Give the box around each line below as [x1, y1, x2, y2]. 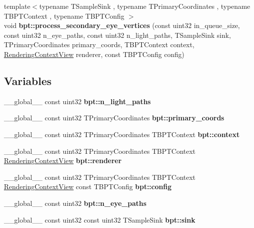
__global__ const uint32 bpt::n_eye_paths [4, 198, 147, 208]
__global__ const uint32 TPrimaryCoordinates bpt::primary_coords [4, 113, 225, 123]
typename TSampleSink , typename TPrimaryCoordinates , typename [39, 1, 251, 11]
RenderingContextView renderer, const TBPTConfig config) [4, 49, 184, 59]
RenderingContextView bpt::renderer [4, 155, 122, 166]
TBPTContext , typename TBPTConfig [4, 10, 125, 21]
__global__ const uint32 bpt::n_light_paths [4, 96, 151, 106]
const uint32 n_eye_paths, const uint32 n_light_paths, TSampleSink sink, [4, 29, 231, 40]
